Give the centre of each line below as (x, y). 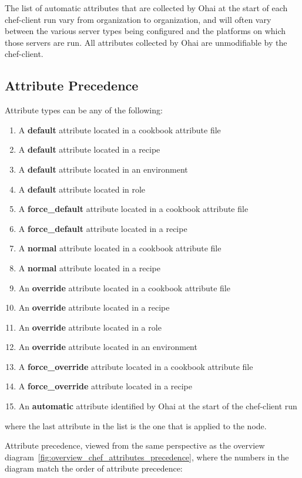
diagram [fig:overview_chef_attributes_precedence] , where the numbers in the (147, 457)
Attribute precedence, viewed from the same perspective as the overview (135, 445)
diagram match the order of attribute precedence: (94, 468)
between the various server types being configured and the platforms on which (145, 31)
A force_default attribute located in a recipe (103, 228)
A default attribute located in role (82, 189)
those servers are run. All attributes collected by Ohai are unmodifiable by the (146, 42)
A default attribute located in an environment (103, 169)
